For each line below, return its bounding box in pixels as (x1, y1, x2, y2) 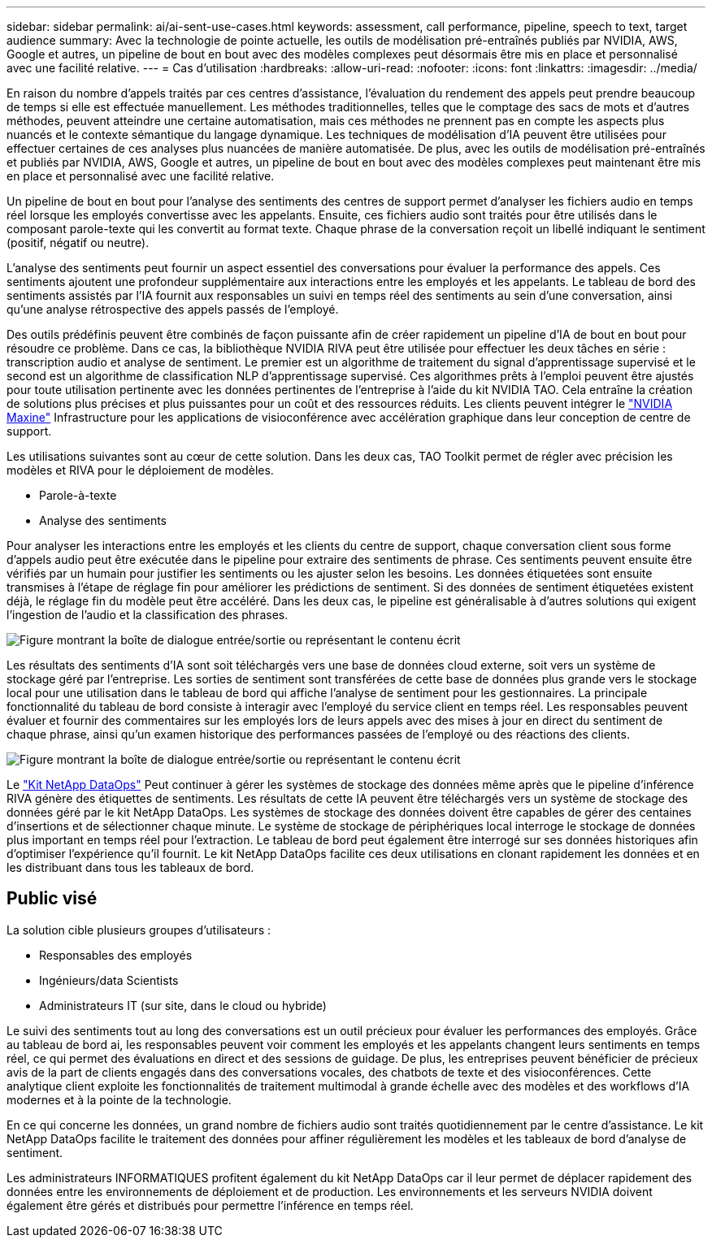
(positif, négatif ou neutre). (7, 236, 150, 249)
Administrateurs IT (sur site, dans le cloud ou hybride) (39, 998, 327, 1012)
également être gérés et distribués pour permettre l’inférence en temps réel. (7, 1198, 414, 1212)
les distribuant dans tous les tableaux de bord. (7, 860, 254, 874)
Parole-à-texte (39, 488, 117, 502)
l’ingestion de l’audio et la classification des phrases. (7, 608, 289, 622)
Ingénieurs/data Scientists (39, 973, 179, 987)
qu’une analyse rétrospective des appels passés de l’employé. (7, 302, 339, 316)
